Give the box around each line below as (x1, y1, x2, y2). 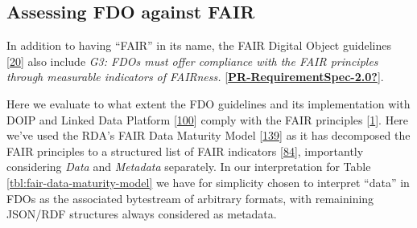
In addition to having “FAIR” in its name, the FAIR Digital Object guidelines (6, 37, 391, 54)
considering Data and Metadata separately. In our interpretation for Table (6, 158, 371, 175)
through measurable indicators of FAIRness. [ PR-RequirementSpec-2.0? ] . (6, 68, 384, 85)
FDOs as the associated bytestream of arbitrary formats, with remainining (6, 189, 374, 206)
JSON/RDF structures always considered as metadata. (6, 206, 277, 222)
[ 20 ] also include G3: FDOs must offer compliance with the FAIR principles (6, 52, 378, 69)
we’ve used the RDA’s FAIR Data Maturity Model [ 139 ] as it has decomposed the (6, 127, 411, 144)
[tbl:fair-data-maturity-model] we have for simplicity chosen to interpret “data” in (6, 173, 410, 190)
